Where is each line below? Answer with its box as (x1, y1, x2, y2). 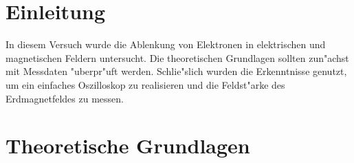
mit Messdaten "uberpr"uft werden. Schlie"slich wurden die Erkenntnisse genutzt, (5, 64, 347, 78)
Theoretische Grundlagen (5, 131, 250, 160)
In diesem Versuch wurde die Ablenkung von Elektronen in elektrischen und (5, 37, 326, 52)
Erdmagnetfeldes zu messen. (5, 91, 124, 105)
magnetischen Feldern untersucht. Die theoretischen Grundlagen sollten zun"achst (5, 50, 349, 65)
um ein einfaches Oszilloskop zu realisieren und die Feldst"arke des (5, 77, 285, 91)
